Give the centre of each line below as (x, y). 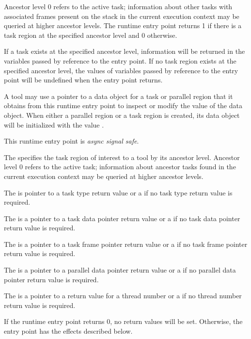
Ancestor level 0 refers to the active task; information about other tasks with (118, 6)
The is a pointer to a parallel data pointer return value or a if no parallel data (120, 270)
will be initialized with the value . (54, 124)
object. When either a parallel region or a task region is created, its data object (122, 115)
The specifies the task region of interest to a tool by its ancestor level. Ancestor (122, 157)
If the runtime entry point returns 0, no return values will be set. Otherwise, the (123, 321)
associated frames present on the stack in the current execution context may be (122, 16)
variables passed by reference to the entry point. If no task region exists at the (120, 60)
